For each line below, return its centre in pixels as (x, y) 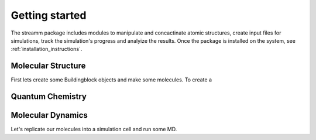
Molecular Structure (48, 66)
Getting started (49, 15)
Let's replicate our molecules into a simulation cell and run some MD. (94, 129)
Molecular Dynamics (49, 115)
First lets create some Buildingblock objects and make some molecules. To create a (111, 80)
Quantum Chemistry (49, 97)
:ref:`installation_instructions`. (47, 49)
